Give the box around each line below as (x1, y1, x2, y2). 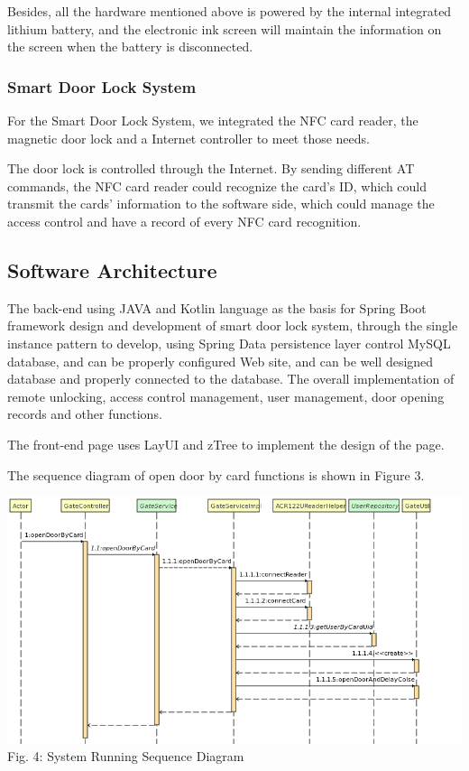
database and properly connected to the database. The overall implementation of (7, 369, 455, 388)
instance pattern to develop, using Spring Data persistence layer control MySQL (7, 333, 451, 352)
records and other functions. (7, 404, 162, 423)
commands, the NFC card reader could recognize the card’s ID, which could (7, 176, 428, 195)
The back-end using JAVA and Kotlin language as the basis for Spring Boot (7, 298, 427, 317)
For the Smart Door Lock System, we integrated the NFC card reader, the (7, 111, 418, 129)
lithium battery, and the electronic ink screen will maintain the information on (7, 19, 442, 38)
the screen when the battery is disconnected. (7, 37, 253, 56)
